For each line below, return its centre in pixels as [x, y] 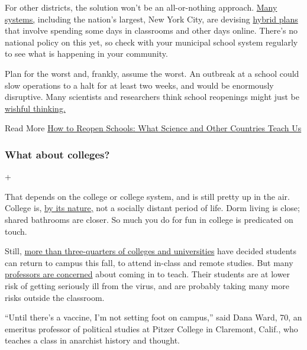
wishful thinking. [35, 108]
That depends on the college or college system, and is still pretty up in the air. [147, 196]
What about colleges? [57, 154]
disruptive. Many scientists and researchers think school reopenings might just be [152, 97]
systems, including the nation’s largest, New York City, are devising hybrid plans [151, 19]
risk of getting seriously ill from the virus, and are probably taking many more [147, 285]
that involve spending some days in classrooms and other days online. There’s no [151, 30]
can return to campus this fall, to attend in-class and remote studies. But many [149, 262]
